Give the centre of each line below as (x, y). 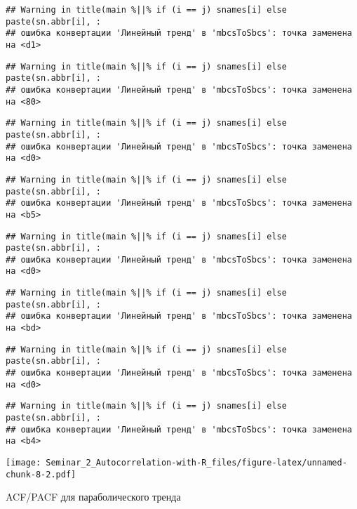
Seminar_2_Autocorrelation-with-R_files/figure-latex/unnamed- (196, 463)
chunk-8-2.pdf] (41, 474)
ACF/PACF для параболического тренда (93, 497)
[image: (23, 463)
